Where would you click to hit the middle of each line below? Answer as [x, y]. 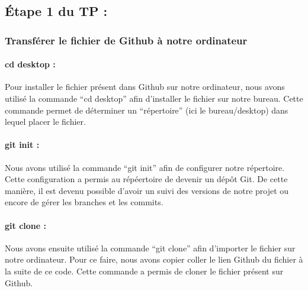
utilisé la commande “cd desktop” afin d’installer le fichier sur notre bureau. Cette [154, 98]
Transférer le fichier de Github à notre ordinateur [126, 40]
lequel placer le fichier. [45, 122]
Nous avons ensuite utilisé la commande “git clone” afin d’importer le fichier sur [150, 248]
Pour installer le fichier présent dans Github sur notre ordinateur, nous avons [145, 87]
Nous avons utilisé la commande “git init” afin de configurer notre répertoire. [145, 167]
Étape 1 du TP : [56, 11]
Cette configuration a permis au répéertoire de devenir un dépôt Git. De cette [146, 179]
